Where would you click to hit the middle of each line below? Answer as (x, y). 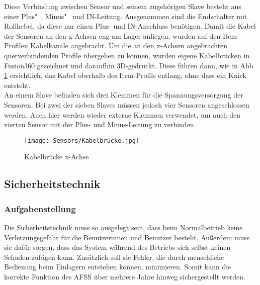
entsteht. (17, 85)
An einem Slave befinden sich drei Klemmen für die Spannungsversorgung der (124, 95)
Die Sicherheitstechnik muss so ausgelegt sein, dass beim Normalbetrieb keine (123, 227)
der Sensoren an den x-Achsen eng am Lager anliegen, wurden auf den (112, 35)
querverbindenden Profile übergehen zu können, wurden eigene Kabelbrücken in (127, 55)
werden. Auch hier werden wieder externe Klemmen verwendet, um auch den (122, 114)
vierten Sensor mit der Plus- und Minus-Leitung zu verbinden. (100, 124)
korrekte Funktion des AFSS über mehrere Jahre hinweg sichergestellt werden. (125, 276)
